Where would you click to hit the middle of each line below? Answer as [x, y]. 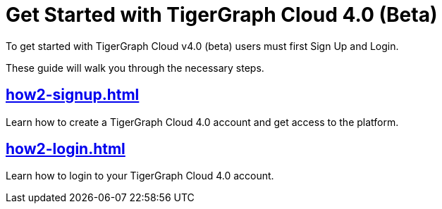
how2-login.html [66, 149]
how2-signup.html [73, 95]
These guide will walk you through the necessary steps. [135, 68]
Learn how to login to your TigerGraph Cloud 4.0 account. [140, 176]
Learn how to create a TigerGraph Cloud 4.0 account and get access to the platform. [202, 122]
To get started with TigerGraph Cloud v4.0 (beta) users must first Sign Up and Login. [202, 46]
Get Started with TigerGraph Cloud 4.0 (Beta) [222, 15]
